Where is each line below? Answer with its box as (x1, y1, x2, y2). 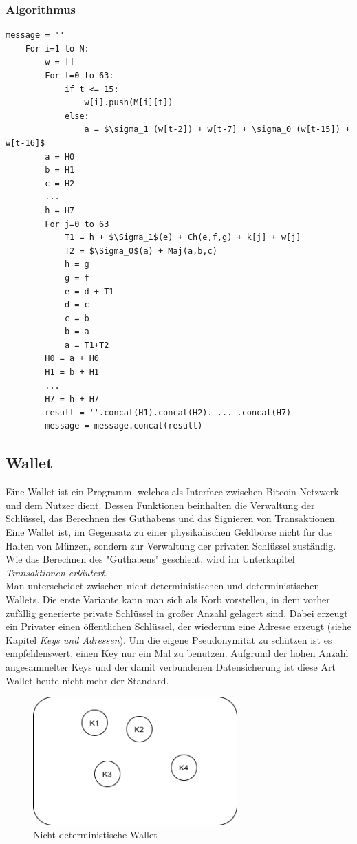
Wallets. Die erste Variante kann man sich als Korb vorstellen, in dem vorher (6, 592, 330, 606)
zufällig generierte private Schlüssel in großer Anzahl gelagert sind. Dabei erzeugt (6, 605, 348, 620)
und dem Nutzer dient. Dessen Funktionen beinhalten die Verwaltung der (6, 497, 315, 512)
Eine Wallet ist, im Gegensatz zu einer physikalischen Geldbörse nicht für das (6, 525, 333, 539)
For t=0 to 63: (45, 71, 114, 80)
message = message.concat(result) (45, 421, 203, 431)
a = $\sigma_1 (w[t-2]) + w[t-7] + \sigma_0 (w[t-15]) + (84, 125, 351, 135)
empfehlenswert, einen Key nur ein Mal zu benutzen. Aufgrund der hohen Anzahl (6, 646, 349, 660)
